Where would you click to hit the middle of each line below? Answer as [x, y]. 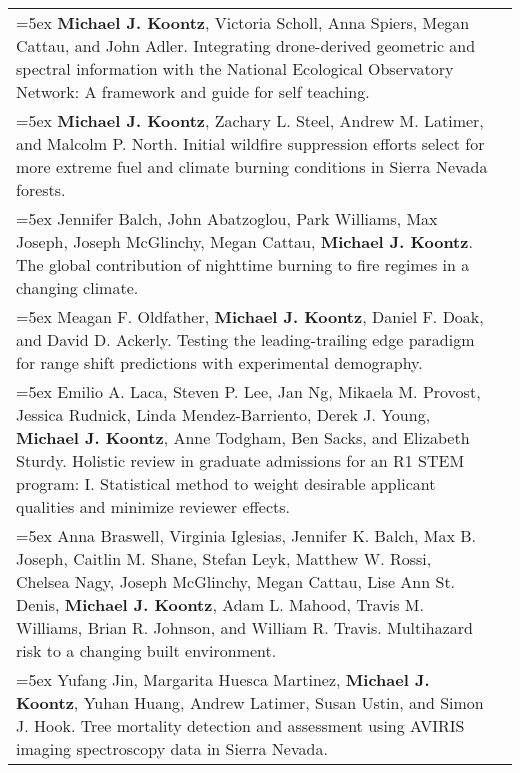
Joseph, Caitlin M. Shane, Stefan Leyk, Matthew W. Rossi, [224, 558]
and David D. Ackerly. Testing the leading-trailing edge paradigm [245, 339]
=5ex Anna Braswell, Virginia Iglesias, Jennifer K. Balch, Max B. [246, 535]
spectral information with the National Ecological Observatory [235, 68]
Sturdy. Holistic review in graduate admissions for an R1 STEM [240, 460]
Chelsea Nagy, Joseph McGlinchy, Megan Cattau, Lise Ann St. [236, 581]
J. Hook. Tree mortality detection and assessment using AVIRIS [240, 725]
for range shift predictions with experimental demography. [219, 362]
